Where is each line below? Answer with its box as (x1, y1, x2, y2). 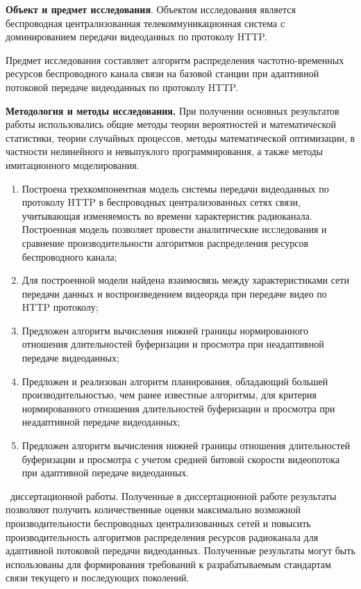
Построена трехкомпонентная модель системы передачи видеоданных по (22, 181, 329, 195)
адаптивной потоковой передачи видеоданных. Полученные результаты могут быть (6, 543, 355, 558)
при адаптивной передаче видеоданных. (22, 465, 190, 480)
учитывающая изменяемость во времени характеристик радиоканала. (22, 208, 312, 223)
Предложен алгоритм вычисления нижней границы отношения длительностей (22, 438, 351, 453)
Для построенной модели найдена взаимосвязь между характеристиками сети (22, 273, 349, 287)
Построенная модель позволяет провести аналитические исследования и (22, 222, 327, 236)
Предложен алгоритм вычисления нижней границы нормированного (22, 323, 309, 337)
